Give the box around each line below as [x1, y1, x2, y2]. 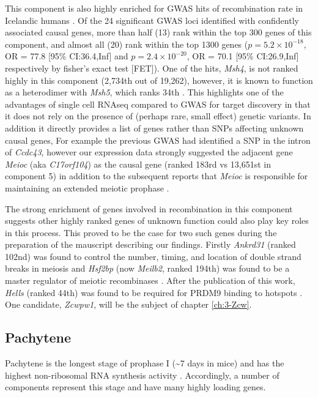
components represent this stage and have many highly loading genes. [5, 380, 266, 393]
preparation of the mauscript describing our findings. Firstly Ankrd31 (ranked [5, 238, 296, 251]
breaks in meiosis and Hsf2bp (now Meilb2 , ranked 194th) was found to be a [5, 262, 290, 275]
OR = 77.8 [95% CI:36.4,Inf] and [5, 50, 128, 62]
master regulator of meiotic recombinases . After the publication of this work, [5, 274, 295, 287]
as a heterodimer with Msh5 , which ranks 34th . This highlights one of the [5, 86, 284, 98]
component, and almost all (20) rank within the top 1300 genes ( [5, 37, 248, 50]
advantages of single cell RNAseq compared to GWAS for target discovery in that [5, 97, 311, 110]
